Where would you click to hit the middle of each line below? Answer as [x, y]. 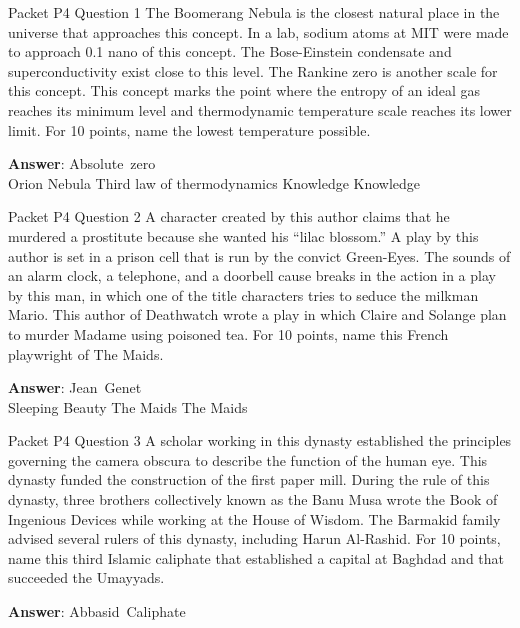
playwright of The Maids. [86, 353]
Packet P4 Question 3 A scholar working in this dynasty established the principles [260, 440]
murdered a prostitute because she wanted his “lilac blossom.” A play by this [243, 235]
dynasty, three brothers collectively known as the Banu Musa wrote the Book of [253, 499]
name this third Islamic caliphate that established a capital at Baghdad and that [256, 557]
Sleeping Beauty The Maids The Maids [128, 406]
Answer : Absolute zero [82, 163]
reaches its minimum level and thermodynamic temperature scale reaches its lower [260, 109]
